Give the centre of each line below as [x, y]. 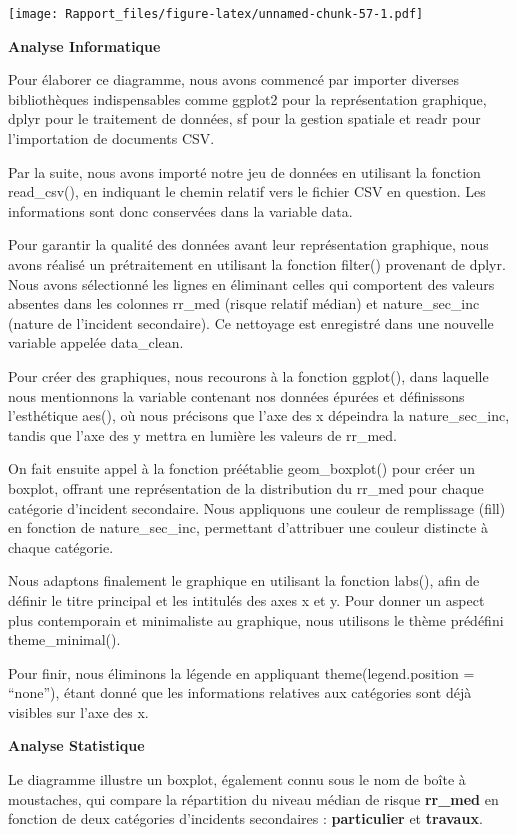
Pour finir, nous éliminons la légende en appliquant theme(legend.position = [241, 672]
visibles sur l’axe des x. [78, 711]
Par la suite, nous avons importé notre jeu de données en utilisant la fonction [244, 171]
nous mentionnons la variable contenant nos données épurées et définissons [236, 395]
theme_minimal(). [64, 639]
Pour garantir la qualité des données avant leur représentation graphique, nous [248, 244]
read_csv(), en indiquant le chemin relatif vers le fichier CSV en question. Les [247, 191]
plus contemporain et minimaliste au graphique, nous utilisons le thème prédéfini [256, 619]
